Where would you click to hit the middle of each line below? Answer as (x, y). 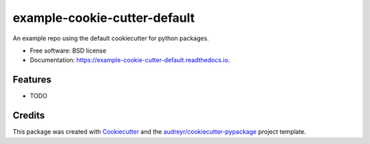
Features (32, 80)
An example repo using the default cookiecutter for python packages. (111, 38)
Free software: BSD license (68, 51)
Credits (29, 116)
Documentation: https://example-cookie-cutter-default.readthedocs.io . (130, 60)
